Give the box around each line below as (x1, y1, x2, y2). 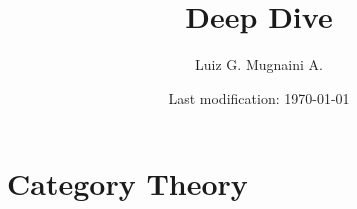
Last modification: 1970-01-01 (168, 87, 350, 108)
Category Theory (7, 163, 248, 204)
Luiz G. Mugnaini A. (195, 54, 323, 75)
